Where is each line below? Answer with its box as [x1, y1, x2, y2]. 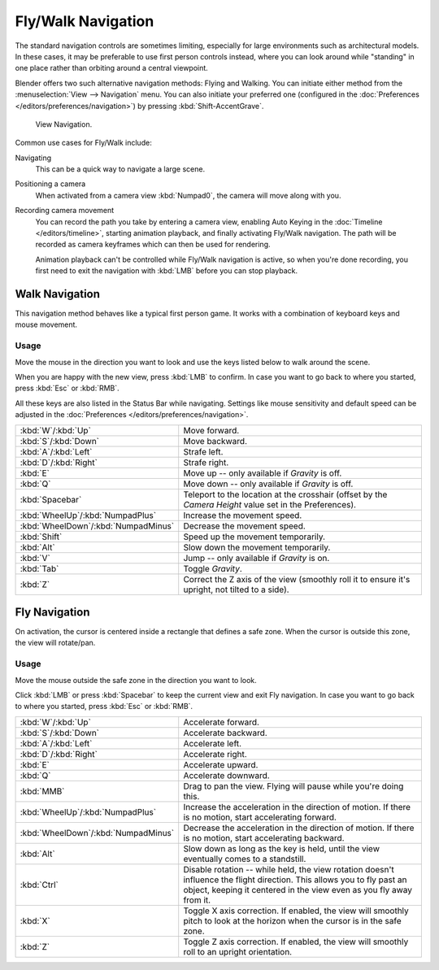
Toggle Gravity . [183, 563, 243, 574]
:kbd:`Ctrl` [20, 879, 59, 890]
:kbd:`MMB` [20, 785, 65, 797]
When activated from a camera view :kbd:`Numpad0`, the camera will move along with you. [35, 190, 341, 200]
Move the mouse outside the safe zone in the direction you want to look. [15, 675, 258, 685]
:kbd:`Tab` [20, 563, 59, 574]
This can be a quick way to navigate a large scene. [35, 164, 206, 174]
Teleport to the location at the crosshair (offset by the [183, 489, 388, 500]
